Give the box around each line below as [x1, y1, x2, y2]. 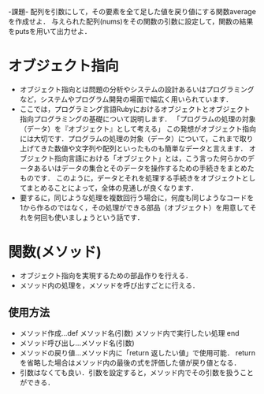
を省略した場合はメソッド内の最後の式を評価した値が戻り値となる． [19, 358, 241, 367]
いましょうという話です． [61, 212, 144, 222]
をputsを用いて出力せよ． [8, 27, 92, 35]
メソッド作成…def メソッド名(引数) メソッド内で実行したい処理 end [19, 328, 240, 337]
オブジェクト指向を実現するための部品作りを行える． [19, 270, 193, 280]
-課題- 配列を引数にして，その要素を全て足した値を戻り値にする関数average [8, 7, 256, 16]
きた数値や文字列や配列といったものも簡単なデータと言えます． [40, 143, 247, 153]
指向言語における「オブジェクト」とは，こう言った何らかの [54, 153, 248, 163]
